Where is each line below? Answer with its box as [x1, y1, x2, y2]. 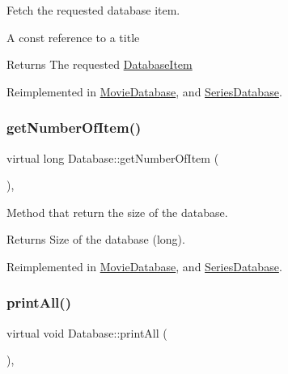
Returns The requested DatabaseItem [6, 56, 193, 73]
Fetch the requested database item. [6, 2, 180, 18]
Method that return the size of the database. [6, 203, 228, 220]
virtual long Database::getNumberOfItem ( [6, 149, 219, 166]
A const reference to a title [6, 28, 140, 45]
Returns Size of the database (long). [6, 231, 185, 248]
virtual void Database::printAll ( [6, 324, 167, 341]
